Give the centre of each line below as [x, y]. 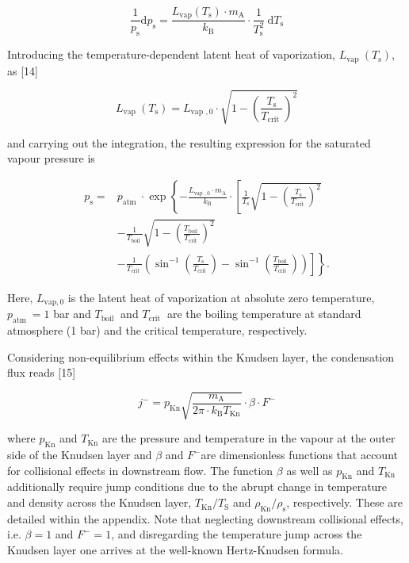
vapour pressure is [51, 158]
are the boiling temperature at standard [264, 314]
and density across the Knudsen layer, [99, 502]
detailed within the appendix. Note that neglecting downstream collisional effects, [205, 518]
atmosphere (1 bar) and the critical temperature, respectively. [157, 329]
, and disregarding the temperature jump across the [237, 534]
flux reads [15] [42, 372]
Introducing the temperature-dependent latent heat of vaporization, [171, 54]
